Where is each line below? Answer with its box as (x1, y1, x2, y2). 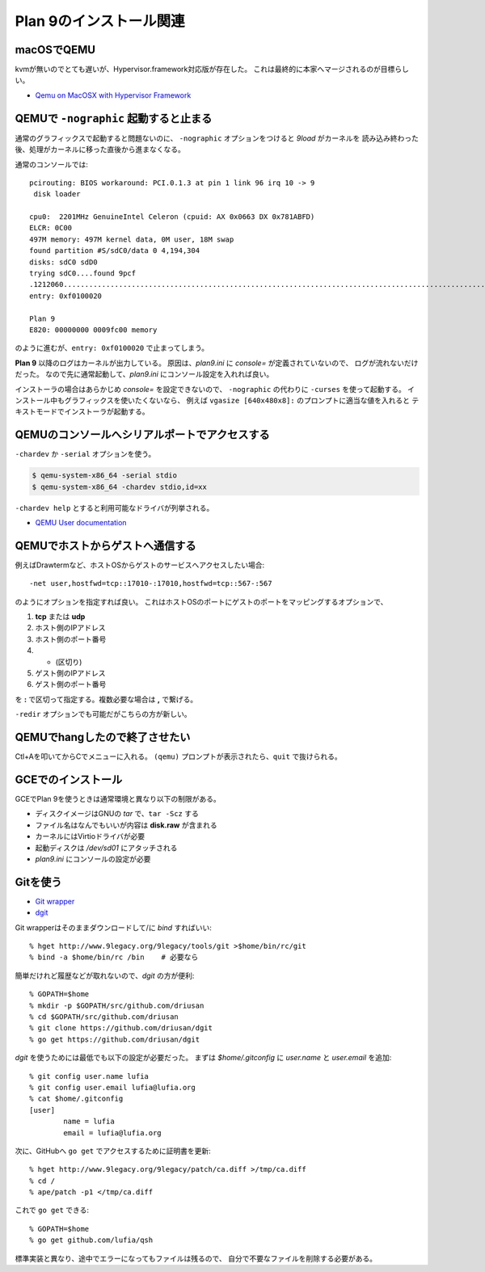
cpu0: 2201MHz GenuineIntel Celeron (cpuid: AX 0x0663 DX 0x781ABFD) (29, 213, 315, 221)
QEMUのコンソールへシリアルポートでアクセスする (15, 428, 270, 442)
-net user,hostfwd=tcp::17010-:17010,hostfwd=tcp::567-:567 (29, 579, 272, 588)
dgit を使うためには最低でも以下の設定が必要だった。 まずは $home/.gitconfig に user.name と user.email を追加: (15, 1053, 392, 1063)
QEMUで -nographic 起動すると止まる (15, 112, 213, 125)
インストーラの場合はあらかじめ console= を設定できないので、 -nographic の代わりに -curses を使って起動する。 (15, 384, 406, 394)
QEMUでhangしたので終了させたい (15, 731, 191, 744)
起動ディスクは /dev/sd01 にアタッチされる (35, 843, 178, 853)
